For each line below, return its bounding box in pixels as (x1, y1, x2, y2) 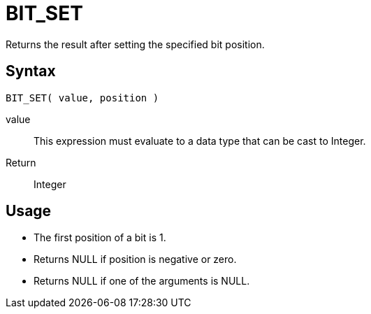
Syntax (6, 62, 56, 80)
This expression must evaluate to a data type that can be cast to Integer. (34, 134, 366, 147)
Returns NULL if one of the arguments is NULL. (34, 275, 250, 287)
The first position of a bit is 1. (34, 231, 166, 244)
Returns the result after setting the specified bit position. (6, 38, 265, 50)
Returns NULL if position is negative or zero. (34, 253, 237, 266)
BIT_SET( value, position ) (6, 92, 159, 104)
